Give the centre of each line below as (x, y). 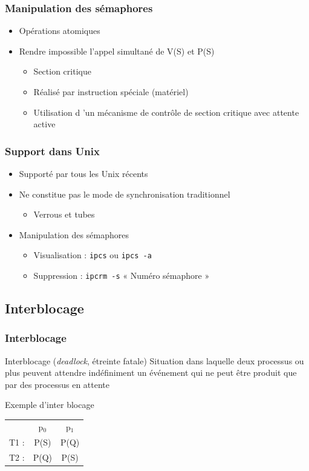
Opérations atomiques (60, 31)
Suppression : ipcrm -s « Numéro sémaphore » (122, 276)
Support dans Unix (52, 151)
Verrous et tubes (64, 214)
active (44, 124)
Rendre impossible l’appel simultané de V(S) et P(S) (117, 51)
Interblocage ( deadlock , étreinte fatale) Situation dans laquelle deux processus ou (154, 360)
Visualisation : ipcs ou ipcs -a (93, 255)
